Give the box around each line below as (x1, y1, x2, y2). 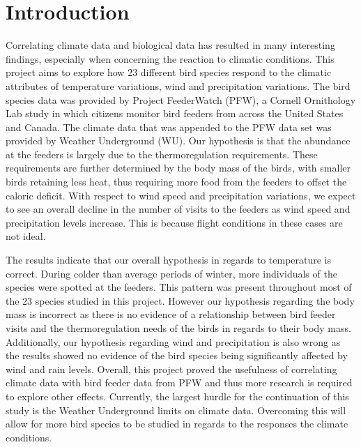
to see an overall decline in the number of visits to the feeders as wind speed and (6, 202, 351, 216)
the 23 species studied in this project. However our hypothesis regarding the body (6, 293, 355, 308)
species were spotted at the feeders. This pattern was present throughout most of (6, 280, 352, 294)
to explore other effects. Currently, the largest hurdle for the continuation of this (6, 388, 349, 403)
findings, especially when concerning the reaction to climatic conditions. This (6, 51, 335, 66)
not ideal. (6, 229, 46, 243)
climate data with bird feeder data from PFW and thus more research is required (6, 375, 353, 390)
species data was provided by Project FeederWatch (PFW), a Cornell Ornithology (6, 92, 356, 107)
